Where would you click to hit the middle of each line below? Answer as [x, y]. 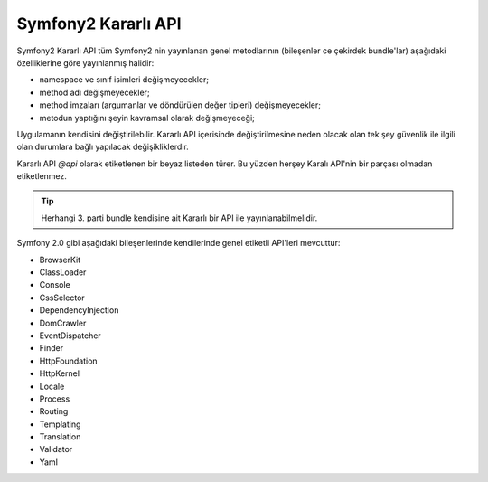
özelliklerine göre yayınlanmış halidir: [85, 62]
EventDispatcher [70, 336]
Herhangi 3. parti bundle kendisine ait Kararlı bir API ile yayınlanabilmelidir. [179, 218]
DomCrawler [63, 323]
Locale [52, 386]
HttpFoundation [69, 361]
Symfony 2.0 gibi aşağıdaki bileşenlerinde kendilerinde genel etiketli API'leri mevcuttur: [178, 243]
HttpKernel [60, 373]
